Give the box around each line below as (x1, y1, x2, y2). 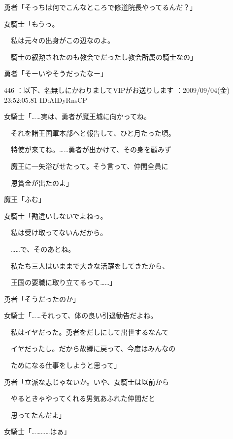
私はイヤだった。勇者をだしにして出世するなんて (10, 326, 169, 337)
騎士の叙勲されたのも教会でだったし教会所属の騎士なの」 (10, 51, 197, 62)
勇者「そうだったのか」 (4, 293, 80, 304)
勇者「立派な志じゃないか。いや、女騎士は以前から (4, 376, 169, 387)
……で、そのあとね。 (10, 243, 75, 254)
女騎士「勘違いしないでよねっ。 (4, 210, 107, 221)
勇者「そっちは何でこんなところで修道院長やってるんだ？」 (4, 2, 197, 12)
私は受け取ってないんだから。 (10, 227, 107, 238)
